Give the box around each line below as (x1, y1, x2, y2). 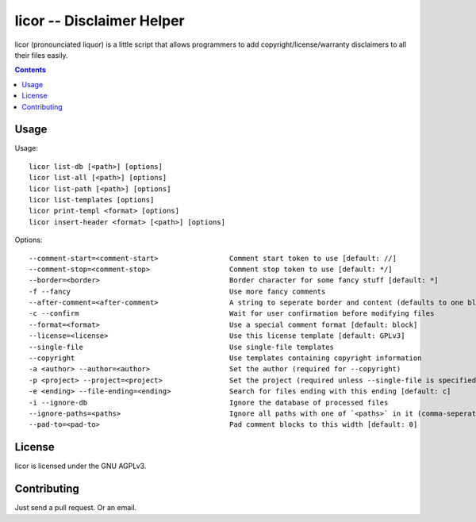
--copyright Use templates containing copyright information (29, 354, 422, 363)
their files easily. (14, 50, 68, 59)
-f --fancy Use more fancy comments (29, 286, 326, 296)
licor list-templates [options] (29, 195, 155, 204)
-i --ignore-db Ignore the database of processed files (29, 397, 389, 407)
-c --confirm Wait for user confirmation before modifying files (29, 309, 435, 318)
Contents (14, 65, 47, 75)
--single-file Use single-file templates (29, 342, 335, 351)
